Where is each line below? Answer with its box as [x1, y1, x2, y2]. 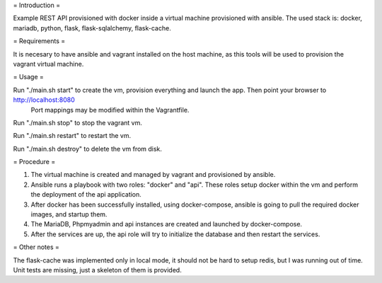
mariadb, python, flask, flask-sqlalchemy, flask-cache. [13, 23, 171, 32]
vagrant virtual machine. [13, 59, 84, 68]
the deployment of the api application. [30, 190, 141, 199]
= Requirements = [13, 37, 66, 45]
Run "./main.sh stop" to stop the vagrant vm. [13, 118, 143, 127]
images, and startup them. [30, 210, 108, 219]
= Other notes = [13, 243, 59, 251]
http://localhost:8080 [13, 96, 75, 104]
